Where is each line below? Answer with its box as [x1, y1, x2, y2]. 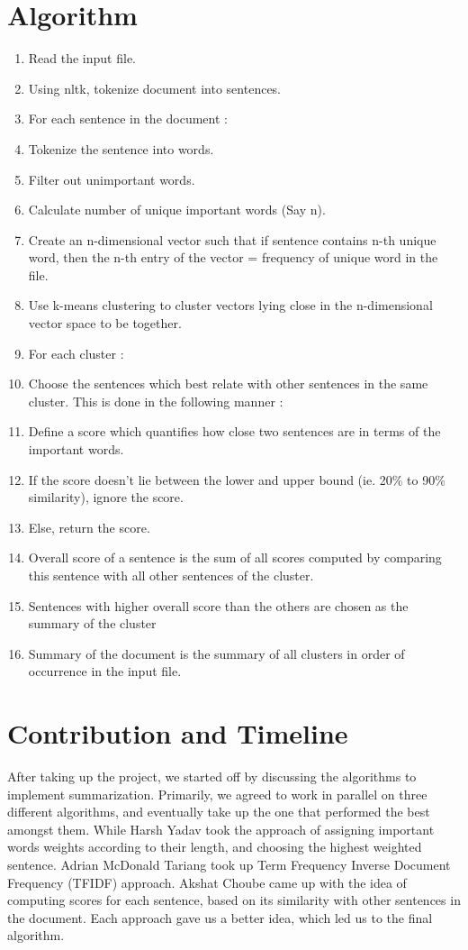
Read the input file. [28, 49, 137, 68]
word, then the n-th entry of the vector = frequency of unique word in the [28, 248, 438, 267]
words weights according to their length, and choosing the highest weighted [7, 837, 422, 856]
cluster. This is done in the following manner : [28, 391, 283, 410]
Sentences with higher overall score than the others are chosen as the [28, 596, 409, 615]
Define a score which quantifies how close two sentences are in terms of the [28, 422, 441, 441]
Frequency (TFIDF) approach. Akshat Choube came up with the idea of [7, 872, 407, 891]
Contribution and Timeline [7, 715, 348, 752]
